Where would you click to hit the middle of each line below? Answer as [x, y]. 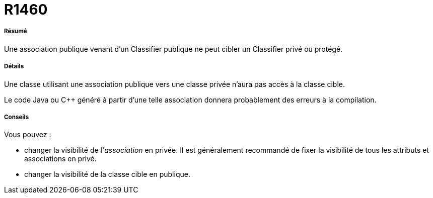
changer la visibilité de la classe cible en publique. [107, 174]
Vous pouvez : [28, 135]
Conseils [17, 117]
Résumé [16, 31]
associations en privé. [60, 159]
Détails [14, 67]
